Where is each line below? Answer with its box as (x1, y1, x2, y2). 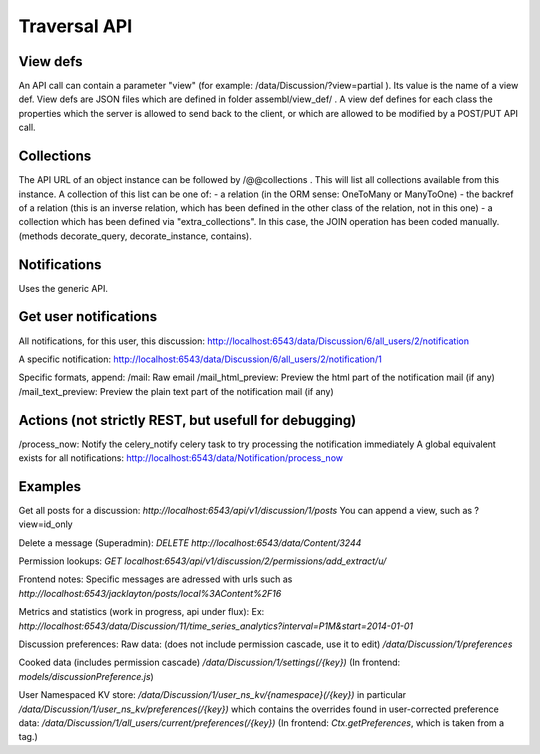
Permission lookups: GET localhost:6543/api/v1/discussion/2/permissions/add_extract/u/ (18, 555, 387, 567)
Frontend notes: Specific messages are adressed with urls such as (18, 573, 293, 585)
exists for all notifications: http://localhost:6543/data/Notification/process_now (18, 451, 344, 464)
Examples (18, 478, 82, 495)
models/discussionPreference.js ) (18, 670, 154, 682)
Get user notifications (18, 308, 158, 325)
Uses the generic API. (18, 282, 109, 294)
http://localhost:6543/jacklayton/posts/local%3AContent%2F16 (18, 587, 282, 599)
